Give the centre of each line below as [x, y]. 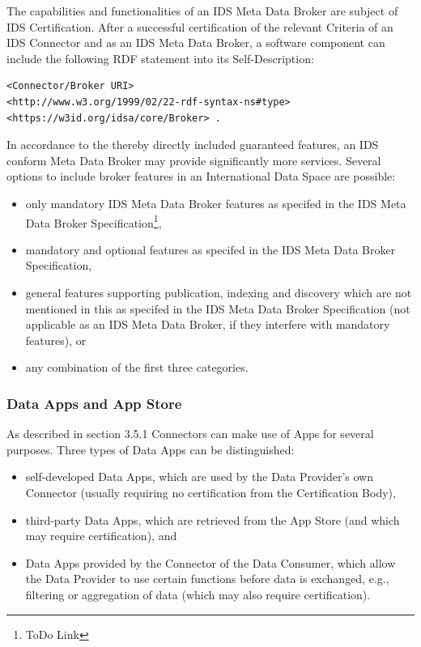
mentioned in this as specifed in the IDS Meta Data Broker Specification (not [218, 308]
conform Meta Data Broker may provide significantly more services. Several [194, 160]
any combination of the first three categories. [137, 367]
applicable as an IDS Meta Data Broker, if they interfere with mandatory [208, 324]
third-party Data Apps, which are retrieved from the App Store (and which [213, 519]
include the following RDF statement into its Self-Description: [160, 58]
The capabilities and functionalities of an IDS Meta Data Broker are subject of [202, 11]
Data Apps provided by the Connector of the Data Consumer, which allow [210, 562]
